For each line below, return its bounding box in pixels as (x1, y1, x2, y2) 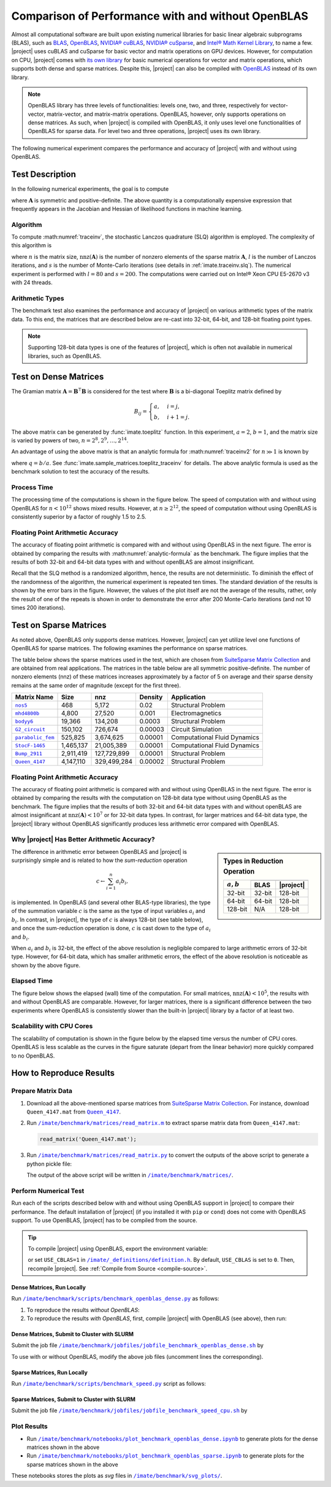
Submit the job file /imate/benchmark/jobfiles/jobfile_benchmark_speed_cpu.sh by (11, 1407, 248, 1414)
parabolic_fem (15, 734, 55, 740)
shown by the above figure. (11, 961, 81, 969)
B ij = (134, 408, 147, 417)
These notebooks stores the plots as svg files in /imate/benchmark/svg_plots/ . (11, 1472, 223, 1480)
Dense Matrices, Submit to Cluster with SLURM (11, 1330, 134, 1337)
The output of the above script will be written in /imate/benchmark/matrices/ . (26, 1172, 234, 1179)
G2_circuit (15, 726, 46, 732)
